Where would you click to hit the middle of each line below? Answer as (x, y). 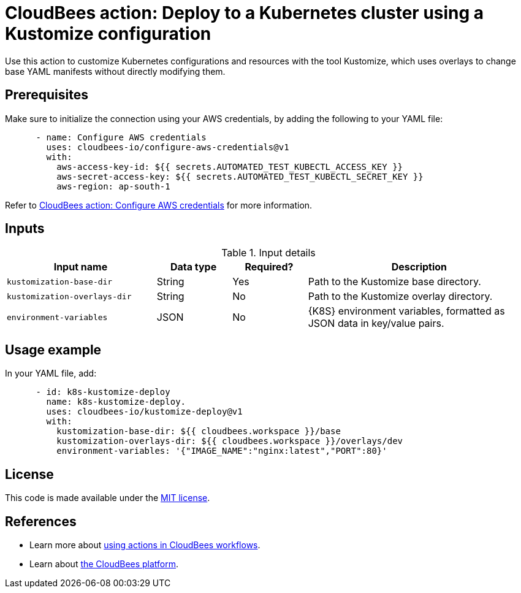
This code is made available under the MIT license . (108, 498)
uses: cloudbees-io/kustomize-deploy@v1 (144, 412)
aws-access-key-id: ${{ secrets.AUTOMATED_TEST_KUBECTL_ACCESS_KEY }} (230, 166)
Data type (193, 267)
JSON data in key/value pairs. (376, 323)
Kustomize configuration (108, 34)
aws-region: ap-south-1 (113, 186)
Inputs (25, 229)
